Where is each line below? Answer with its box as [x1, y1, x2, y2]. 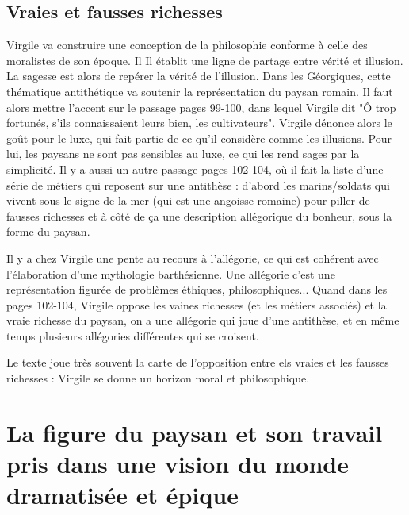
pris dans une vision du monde [6, 448, 349, 480]
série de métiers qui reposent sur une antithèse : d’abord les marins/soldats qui [6, 176, 390, 193]
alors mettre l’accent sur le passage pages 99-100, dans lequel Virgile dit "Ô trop [6, 98, 396, 115]
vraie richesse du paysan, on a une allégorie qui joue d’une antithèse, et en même [6, 312, 399, 329]
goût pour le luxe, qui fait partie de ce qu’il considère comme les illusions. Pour [6, 129, 392, 146]
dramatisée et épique [6, 478, 239, 511]
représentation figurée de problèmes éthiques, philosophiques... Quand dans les [6, 281, 388, 298]
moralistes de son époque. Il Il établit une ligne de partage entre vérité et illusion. [6, 52, 403, 68]
